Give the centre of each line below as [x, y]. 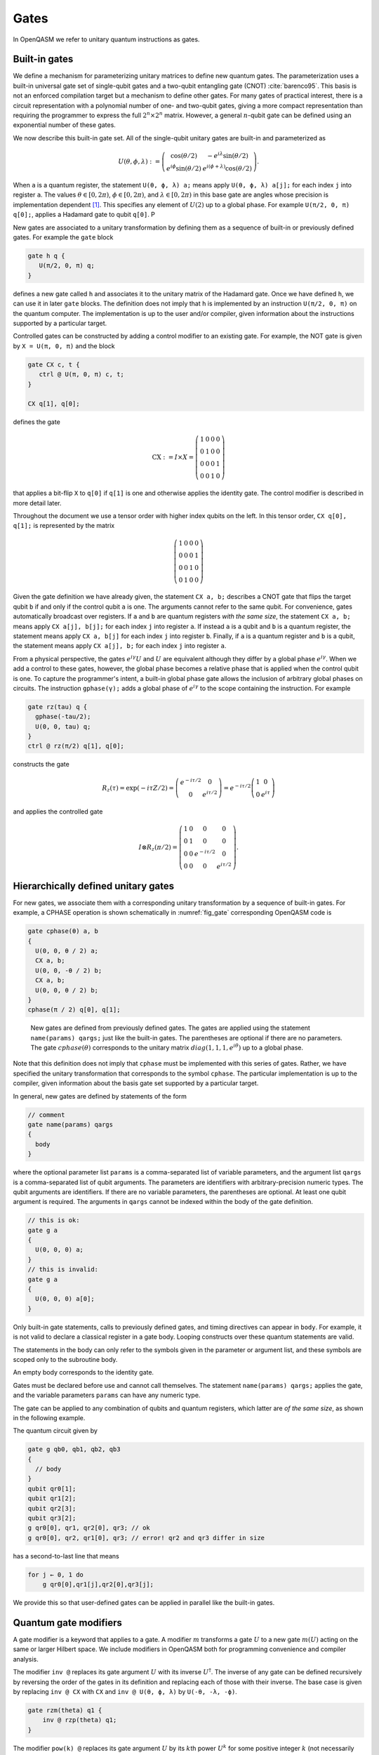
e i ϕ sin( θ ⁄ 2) [184, 167]
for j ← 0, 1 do [56, 1575]
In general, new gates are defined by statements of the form [100, 1096]
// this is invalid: [63, 1270]
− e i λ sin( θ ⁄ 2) [228, 155]
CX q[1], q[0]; [54, 404]
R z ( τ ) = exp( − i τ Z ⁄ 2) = [138, 788]
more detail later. [38, 503]
